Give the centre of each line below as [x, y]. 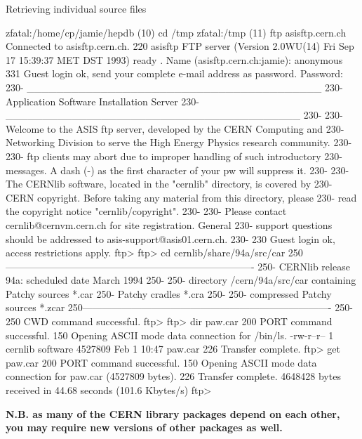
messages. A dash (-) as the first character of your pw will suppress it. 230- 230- [177, 170]
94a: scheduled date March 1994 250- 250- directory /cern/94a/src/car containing [181, 280]
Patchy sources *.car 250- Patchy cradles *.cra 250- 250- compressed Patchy [169, 293]
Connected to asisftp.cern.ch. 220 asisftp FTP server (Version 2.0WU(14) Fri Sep [180, 46]
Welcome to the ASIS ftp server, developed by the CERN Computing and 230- [175, 128]
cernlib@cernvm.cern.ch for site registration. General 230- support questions [169, 224]
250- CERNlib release [304, 266]
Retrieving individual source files [76, 8]
